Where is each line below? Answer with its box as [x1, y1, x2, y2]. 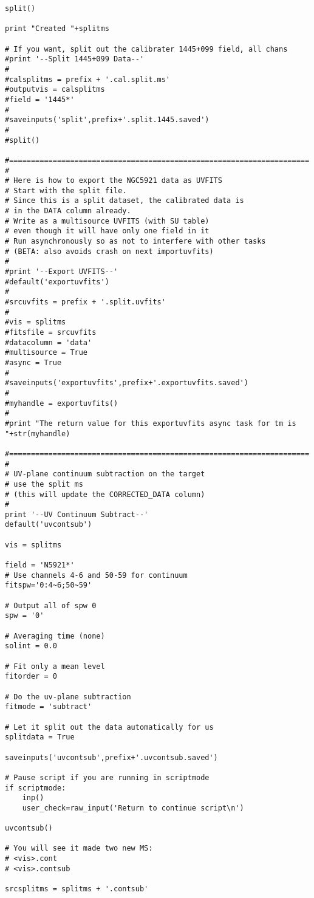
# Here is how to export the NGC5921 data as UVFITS [5, 176, 222, 185]
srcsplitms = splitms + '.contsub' [5, 885, 149, 894]
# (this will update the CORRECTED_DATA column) [5, 490, 205, 499]
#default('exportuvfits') [5, 277, 109, 286]
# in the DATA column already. [5, 207, 131, 216]
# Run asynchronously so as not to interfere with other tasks [5, 237, 266, 246]
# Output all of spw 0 [5, 601, 97, 610]
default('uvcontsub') [5, 520, 92, 529]
